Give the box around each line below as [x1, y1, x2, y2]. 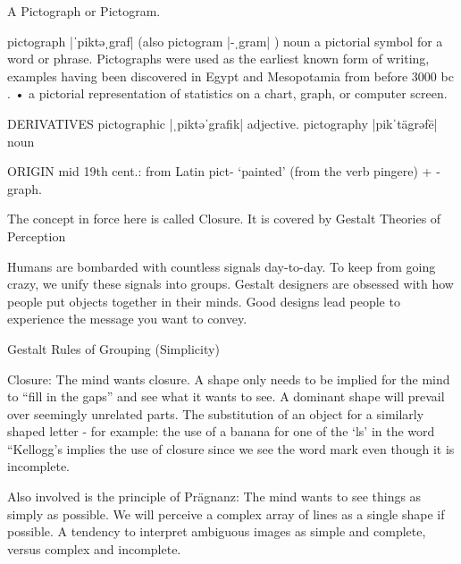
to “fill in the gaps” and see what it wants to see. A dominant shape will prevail [7, 387, 445, 406]
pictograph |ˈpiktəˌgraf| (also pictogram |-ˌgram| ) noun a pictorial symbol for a [7, 31, 443, 50]
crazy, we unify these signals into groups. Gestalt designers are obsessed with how [7, 274, 454, 293]
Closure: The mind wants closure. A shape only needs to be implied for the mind [7, 369, 450, 388]
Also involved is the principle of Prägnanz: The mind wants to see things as [7, 487, 422, 506]
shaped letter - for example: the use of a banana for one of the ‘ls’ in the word [7, 422, 435, 441]
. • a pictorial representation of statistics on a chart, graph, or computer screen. [7, 84, 448, 103]
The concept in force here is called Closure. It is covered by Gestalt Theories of [7, 209, 441, 228]
